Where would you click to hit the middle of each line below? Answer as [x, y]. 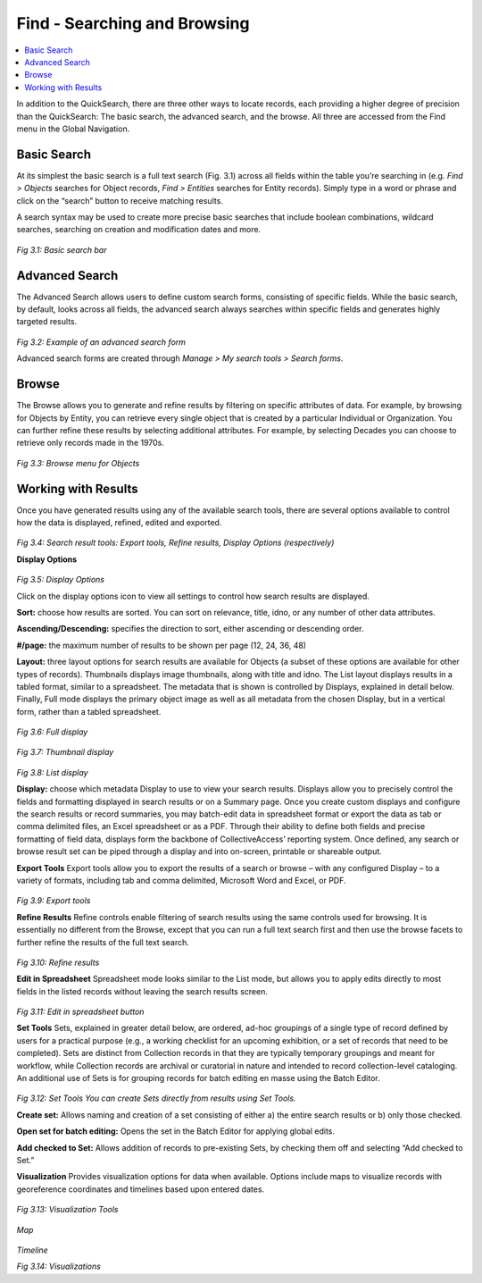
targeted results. [47, 322]
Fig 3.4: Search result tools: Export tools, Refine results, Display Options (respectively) [175, 543]
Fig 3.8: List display [52, 772]
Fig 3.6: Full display [52, 732]
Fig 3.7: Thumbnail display [65, 752]
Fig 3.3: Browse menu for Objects [78, 463]
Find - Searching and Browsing [133, 23]
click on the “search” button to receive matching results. [120, 200]
